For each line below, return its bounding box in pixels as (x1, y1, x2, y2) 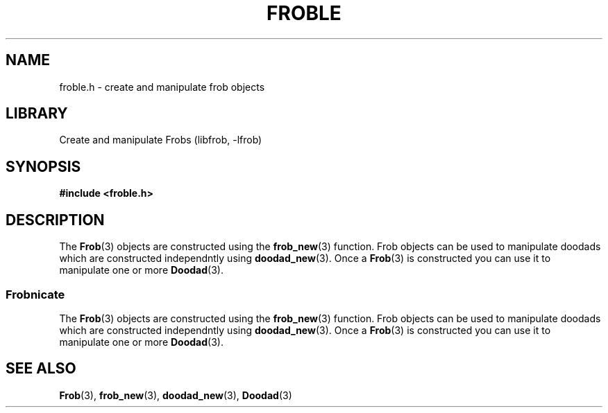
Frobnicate (6, 287, 65, 301)
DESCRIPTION (6, 211, 105, 229)
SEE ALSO (6, 360, 76, 378)
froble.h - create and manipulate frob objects (59, 80, 265, 93)
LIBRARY (6, 105, 68, 123)
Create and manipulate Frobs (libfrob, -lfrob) (59, 134, 262, 146)
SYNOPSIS (6, 157, 81, 175)
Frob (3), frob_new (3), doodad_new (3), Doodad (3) (59, 389, 292, 401)
